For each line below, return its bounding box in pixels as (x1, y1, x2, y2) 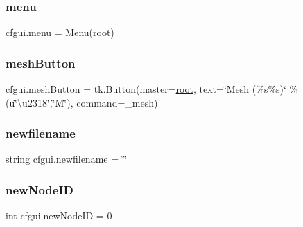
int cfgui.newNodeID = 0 (6, 208, 112, 223)
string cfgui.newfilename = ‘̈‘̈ (6, 152, 128, 166)
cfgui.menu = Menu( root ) (6, 25, 114, 39)
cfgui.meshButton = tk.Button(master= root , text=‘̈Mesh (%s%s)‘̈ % (6, 82, 298, 96)
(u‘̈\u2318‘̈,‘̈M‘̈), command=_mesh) (6, 95, 158, 109)
